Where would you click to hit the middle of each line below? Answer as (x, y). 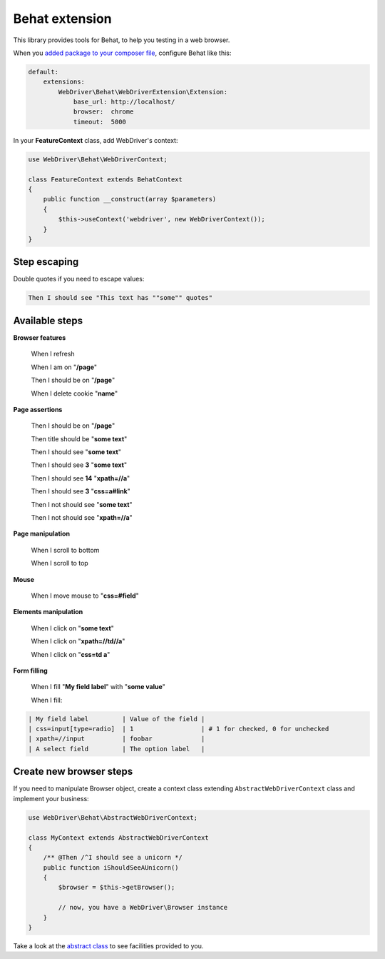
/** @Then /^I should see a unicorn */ (113, 858)
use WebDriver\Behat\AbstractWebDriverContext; (113, 817)
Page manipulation (42, 534)
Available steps (48, 320)
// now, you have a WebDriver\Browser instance (143, 908)
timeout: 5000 (99, 122)
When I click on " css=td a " (71, 654)
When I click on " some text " (72, 628)
